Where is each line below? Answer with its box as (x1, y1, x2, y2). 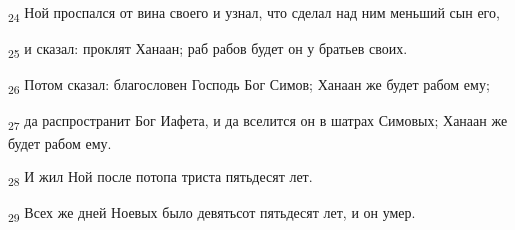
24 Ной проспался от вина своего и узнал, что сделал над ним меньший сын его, (8, 2, 500, 25)
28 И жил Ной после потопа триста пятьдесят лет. (8, 166, 313, 189)
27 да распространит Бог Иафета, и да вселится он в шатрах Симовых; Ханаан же (8, 110, 508, 134)
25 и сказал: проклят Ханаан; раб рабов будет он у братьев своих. (8, 38, 408, 61)
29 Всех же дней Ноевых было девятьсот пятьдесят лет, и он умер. (8, 202, 416, 226)
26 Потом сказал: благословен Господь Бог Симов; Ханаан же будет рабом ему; (8, 74, 490, 98)
